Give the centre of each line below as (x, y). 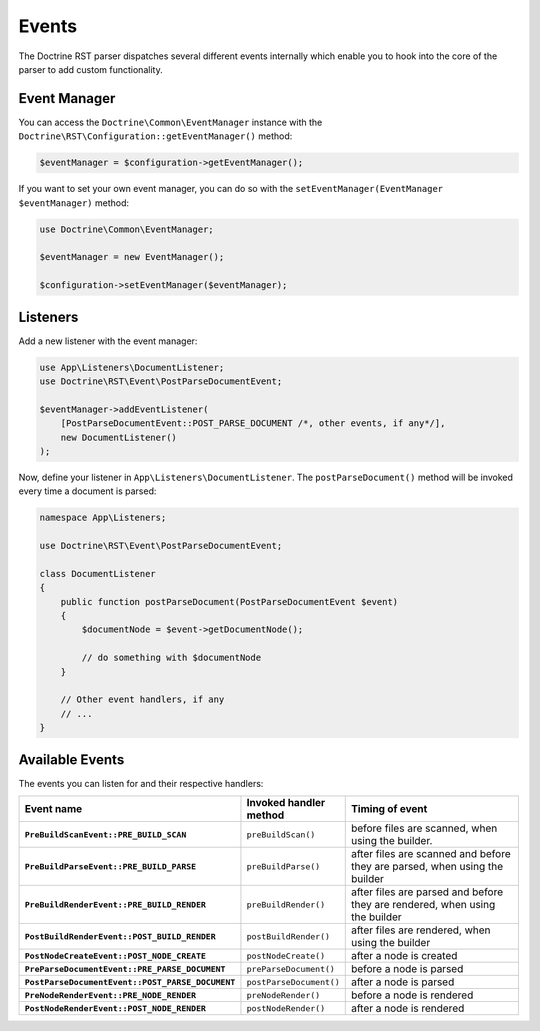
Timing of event (389, 809)
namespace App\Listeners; (103, 518)
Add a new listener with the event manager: (108, 341)
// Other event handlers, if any (142, 699)
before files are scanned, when (424, 828)
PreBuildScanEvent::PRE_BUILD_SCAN (105, 834)
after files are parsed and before (427, 892)
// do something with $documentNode (171, 658)
